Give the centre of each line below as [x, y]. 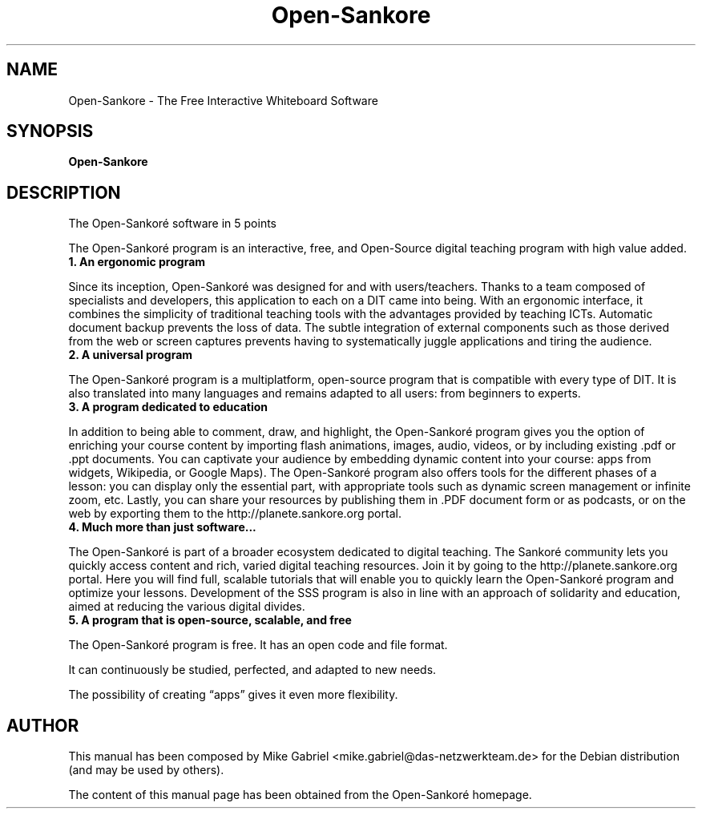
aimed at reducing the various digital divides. [187, 607]
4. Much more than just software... [162, 527]
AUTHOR [43, 725]
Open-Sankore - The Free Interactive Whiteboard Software [223, 100]
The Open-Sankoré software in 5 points [173, 224]
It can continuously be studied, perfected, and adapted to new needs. [252, 670]
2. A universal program [131, 355]
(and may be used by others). [146, 770]
